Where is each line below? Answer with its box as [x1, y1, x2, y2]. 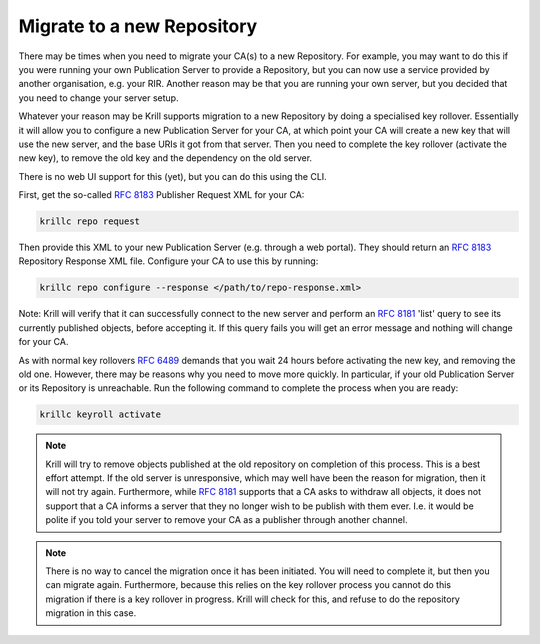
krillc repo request [39, 216, 140, 227]
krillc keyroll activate [39, 409, 162, 420]
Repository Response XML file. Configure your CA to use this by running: [18, 255, 319, 267]
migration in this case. [45, 607, 137, 619]
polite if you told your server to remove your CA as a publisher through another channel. [45, 514, 408, 526]
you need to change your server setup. [18, 91, 179, 104]
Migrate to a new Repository [18, 15, 258, 37]
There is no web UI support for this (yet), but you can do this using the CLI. [18, 170, 327, 182]
